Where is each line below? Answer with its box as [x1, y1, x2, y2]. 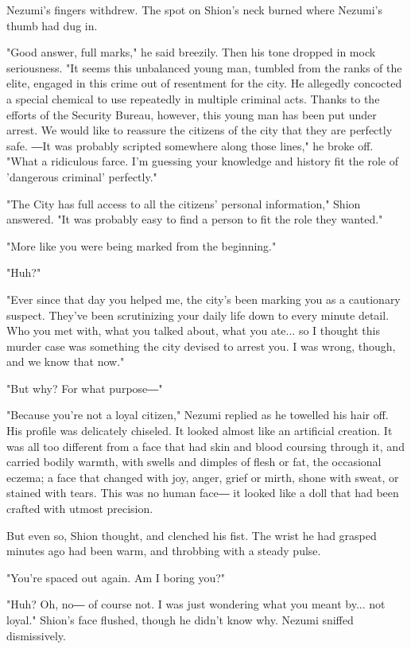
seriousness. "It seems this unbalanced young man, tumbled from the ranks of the [6, 59, 402, 76]
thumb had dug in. [6, 17, 98, 33]
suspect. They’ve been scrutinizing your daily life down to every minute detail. [6, 306, 390, 323]
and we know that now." [6, 353, 125, 370]
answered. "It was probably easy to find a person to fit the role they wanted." [6, 211, 383, 227]
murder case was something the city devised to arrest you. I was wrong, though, [6, 337, 396, 354]
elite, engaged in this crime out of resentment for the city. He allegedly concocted [6, 75, 402, 91]
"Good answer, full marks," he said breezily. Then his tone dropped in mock [6, 44, 376, 60]
